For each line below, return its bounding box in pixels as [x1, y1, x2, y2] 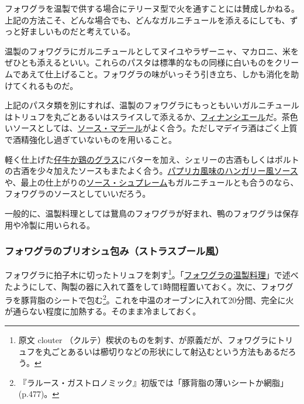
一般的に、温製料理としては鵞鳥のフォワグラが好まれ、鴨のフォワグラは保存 [5, 207, 299, 219]
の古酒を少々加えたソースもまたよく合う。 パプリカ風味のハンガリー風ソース [5, 165, 298, 177]
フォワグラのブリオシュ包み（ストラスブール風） [5, 244, 224, 258]
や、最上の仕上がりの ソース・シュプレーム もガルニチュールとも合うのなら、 [5, 176, 299, 188]
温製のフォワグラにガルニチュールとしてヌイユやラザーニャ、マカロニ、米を [5, 44, 299, 57]
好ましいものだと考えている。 [20, 25, 136, 37]
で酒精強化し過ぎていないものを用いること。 [5, 133, 177, 145]
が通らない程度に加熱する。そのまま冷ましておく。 [5, 305, 201, 317]
